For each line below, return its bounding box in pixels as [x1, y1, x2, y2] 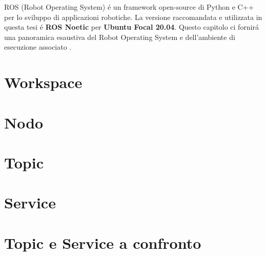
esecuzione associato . [4, 41, 72, 52]
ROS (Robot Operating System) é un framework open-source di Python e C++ [4, 2, 254, 12]
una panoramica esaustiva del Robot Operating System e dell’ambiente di [4, 31, 235, 42]
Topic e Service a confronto [4, 232, 201, 253]
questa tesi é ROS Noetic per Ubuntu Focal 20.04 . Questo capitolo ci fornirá [4, 22, 259, 32]
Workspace [4, 72, 83, 93]
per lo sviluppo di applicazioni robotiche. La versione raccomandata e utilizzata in [4, 11, 262, 22]
